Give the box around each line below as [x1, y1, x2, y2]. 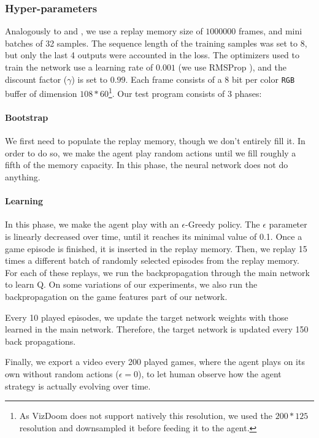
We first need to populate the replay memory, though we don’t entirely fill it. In [5, 134, 306, 147]
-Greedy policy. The [185, 218, 260, 231]
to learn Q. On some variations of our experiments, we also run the [5, 278, 258, 291]
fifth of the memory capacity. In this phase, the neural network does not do [5, 158, 288, 171]
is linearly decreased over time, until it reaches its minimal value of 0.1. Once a [5, 230, 302, 243]
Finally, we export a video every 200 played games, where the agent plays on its [5, 355, 305, 368]
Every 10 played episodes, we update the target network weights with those [5, 310, 288, 323]
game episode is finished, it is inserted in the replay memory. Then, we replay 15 [5, 242, 307, 255]
